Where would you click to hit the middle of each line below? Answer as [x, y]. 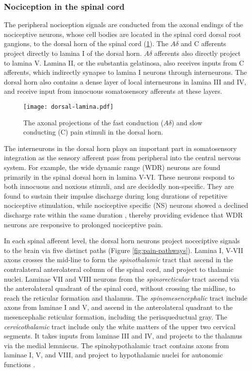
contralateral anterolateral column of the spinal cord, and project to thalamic [119, 269]
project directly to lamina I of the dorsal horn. [73, 53]
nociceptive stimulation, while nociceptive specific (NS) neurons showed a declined [126, 205]
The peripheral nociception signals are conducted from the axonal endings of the [124, 25]
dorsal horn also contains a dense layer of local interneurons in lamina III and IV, [125, 81]
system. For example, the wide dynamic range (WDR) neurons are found [112, 167]
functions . [20, 364]
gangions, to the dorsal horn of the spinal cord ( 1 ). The [86, 43]
